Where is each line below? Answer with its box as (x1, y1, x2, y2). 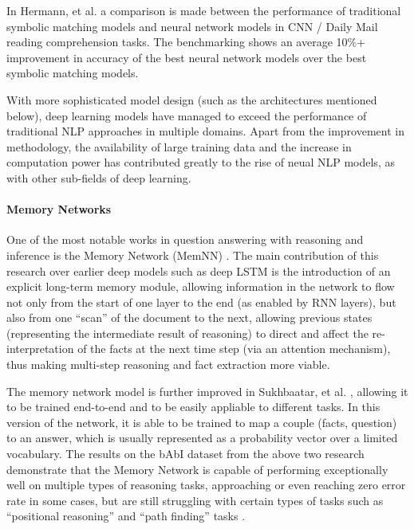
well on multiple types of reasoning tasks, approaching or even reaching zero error (6, 476, 406, 493)
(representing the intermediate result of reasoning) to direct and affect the (6, 324, 369, 341)
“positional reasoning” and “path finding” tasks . (6, 507, 246, 524)
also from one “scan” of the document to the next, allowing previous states (6, 309, 373, 326)
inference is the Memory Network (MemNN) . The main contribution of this (6, 246, 379, 263)
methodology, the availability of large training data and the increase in (6, 138, 352, 155)
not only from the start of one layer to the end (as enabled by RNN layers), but (6, 293, 396, 310)
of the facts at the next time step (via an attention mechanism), (77, 340, 391, 357)
